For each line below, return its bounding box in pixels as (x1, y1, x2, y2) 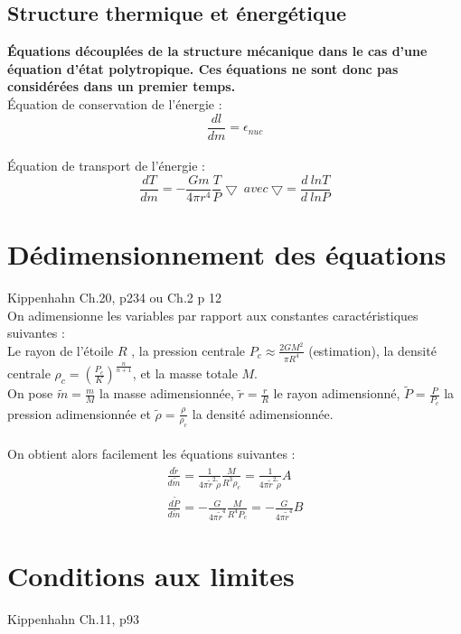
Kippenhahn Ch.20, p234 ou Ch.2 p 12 (7, 288, 221, 307)
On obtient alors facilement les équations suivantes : (7, 443, 296, 462)
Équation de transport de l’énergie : (7, 156, 205, 175)
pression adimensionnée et (7, 404, 151, 423)
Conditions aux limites (7, 556, 295, 593)
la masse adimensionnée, (99, 384, 234, 403)
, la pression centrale (131, 340, 246, 359)
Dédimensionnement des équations (7, 236, 447, 273)
